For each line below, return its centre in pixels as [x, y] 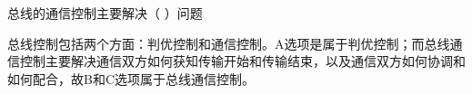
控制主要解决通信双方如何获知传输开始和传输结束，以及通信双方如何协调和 [242, 61]
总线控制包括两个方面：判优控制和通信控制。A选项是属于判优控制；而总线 [229, 43]
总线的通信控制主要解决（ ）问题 [105, 13]
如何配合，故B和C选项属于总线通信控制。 [131, 78]
